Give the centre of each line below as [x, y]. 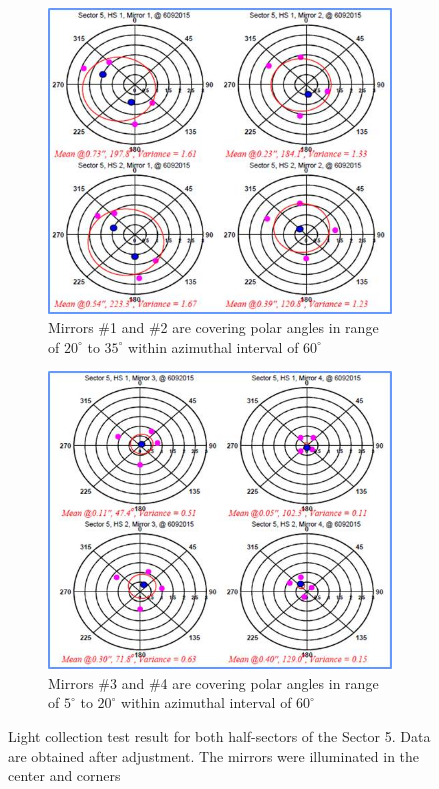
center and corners [64, 775]
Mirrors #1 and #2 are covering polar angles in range [213, 327]
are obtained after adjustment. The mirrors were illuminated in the [214, 755]
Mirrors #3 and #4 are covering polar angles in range [213, 682]
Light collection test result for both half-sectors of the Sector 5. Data [219, 736]
